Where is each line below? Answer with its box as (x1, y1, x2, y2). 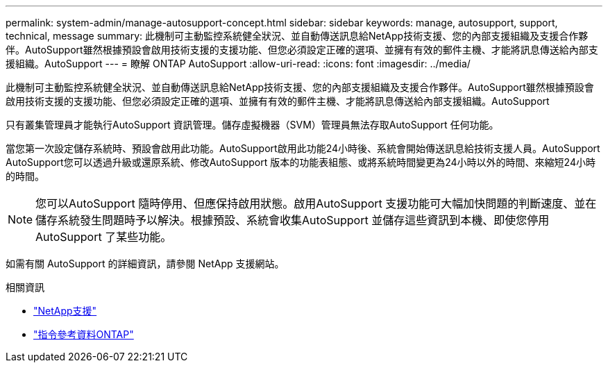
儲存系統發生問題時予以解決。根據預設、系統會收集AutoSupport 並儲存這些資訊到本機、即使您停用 (35, 213, 550, 227)
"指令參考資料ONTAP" (33, 328, 134, 340)
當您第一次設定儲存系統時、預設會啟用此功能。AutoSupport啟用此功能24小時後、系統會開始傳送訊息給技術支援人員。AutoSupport (6, 142, 600, 154)
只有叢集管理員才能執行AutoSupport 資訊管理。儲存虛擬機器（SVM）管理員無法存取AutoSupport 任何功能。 (6, 119, 499, 131)
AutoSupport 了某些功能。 (35, 230, 172, 244)
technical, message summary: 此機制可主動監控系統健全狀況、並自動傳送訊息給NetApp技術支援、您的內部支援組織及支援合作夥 (6, 30, 589, 42)
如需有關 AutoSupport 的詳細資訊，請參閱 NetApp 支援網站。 (6, 258, 285, 269)
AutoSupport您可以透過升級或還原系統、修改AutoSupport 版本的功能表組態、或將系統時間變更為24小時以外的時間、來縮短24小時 (6, 156, 596, 168)
